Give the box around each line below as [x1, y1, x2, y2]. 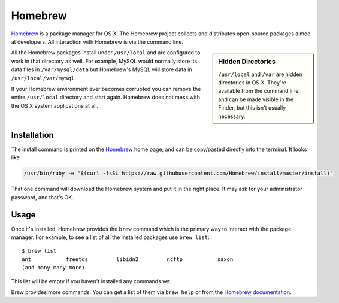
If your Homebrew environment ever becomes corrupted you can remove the [11, 85, 201, 92]
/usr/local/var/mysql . [11, 74, 76, 81]
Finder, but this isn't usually [218, 104, 286, 111]
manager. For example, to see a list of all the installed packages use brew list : [11, 234, 210, 241]
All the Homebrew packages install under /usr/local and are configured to [11, 49, 201, 56]
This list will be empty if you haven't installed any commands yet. [11, 277, 172, 284]
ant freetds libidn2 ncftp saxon [22, 256, 234, 263]
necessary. [218, 113, 246, 120]
